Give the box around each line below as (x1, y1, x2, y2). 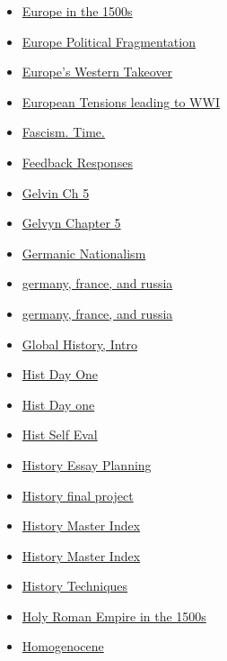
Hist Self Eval (22, 425, 98, 444)
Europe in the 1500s (22, 2, 133, 20)
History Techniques (22, 576, 128, 595)
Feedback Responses (22, 152, 133, 171)
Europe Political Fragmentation (22, 32, 196, 50)
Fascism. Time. (22, 122, 105, 141)
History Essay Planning (22, 455, 152, 474)
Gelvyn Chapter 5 (22, 213, 121, 232)
